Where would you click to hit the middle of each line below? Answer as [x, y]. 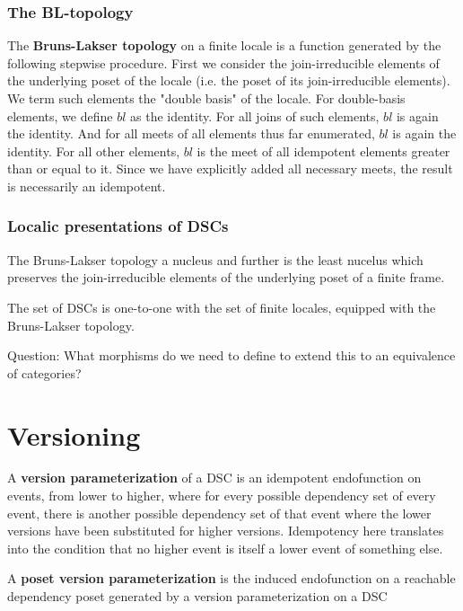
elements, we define [60, 115]
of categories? [44, 372]
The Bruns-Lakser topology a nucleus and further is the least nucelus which [215, 259]
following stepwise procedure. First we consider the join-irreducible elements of [223, 62]
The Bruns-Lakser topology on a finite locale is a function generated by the [224, 45]
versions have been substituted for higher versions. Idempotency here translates [226, 531]
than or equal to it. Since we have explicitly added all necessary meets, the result [230, 168]
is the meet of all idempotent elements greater [323, 151]
